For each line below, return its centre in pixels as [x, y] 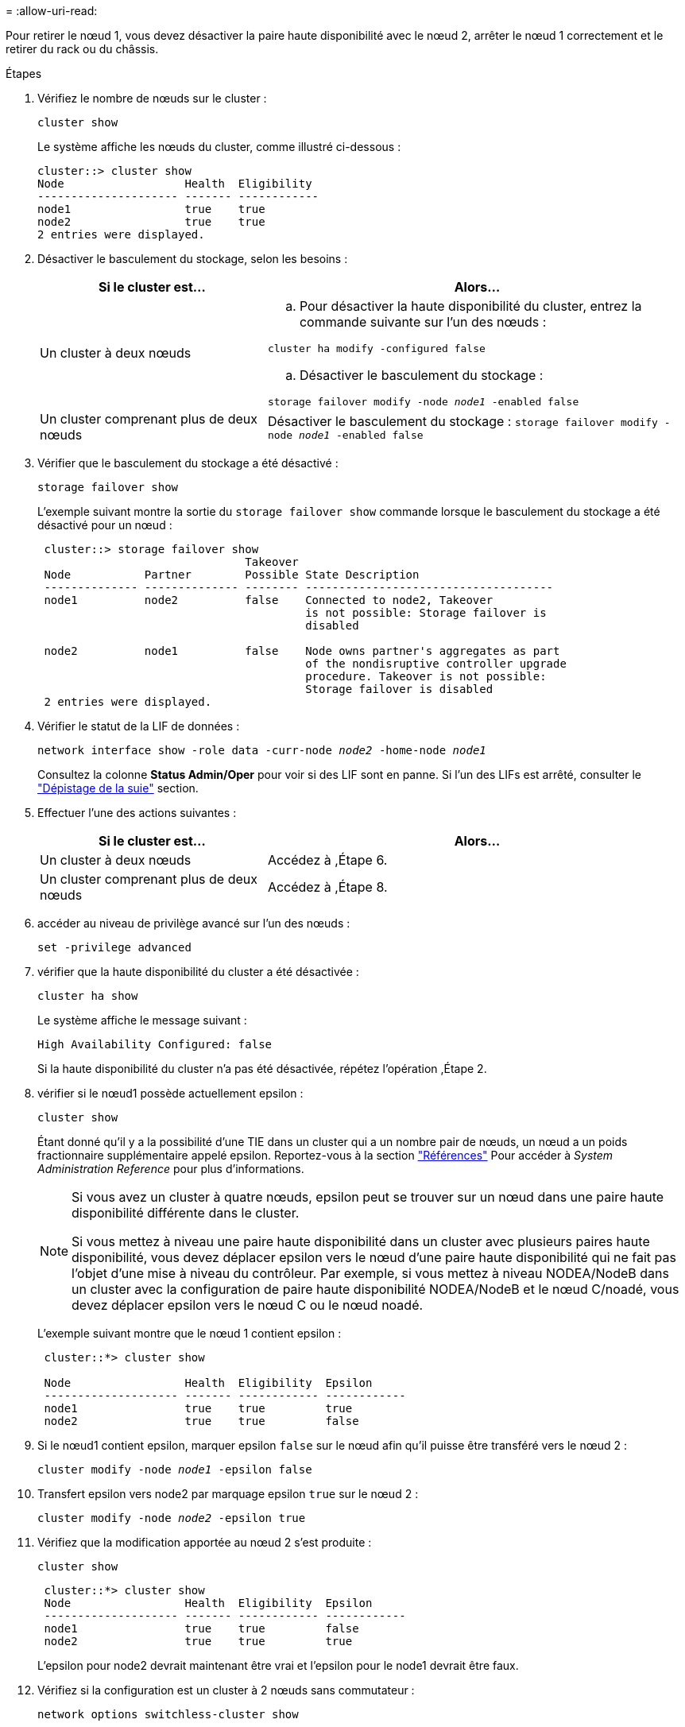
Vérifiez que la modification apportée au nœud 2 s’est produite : [205, 1542]
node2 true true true [198, 1641]
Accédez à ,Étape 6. [327, 860]
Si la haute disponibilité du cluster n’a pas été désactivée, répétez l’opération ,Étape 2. [262, 1069]
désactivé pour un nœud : [105, 525]
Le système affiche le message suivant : [142, 1020]
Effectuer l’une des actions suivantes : [137, 813]
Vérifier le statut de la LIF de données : [139, 726]
